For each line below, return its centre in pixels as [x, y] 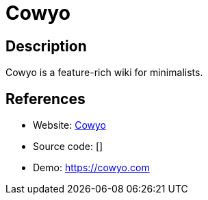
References [45, 99]
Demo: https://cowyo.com [91, 168]
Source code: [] [68, 147]
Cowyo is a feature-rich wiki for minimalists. [104, 73]
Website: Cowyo [70, 125]
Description [46, 46]
